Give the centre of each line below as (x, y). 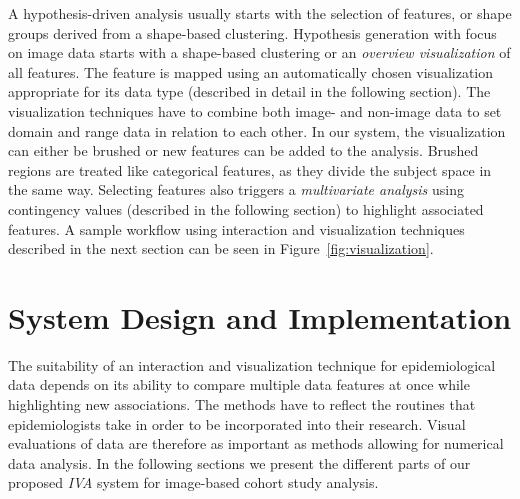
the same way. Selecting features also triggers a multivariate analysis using (236, 189)
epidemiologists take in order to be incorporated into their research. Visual (237, 423)
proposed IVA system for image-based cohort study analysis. (193, 482)
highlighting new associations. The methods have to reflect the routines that (242, 404)
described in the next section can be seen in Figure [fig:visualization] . (221, 248)
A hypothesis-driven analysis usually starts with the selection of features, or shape (260, 13)
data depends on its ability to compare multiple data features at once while (239, 384)
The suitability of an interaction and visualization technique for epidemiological (252, 364)
